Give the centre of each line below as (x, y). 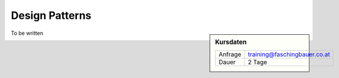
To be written (27, 33)
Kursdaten (231, 42)
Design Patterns (51, 15)
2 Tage (257, 62)
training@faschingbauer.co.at (289, 54)
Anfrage (230, 54)
